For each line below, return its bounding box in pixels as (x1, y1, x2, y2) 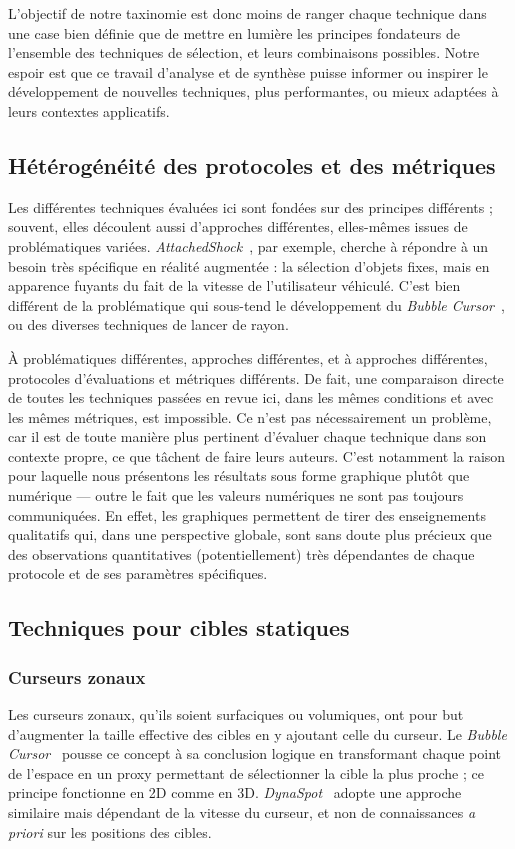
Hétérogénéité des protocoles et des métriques (8, 149, 496, 180)
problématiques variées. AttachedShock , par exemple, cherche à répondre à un (8, 235, 489, 256)
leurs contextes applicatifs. (8, 100, 170, 121)
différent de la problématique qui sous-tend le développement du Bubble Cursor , (8, 294, 505, 315)
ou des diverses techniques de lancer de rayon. (8, 314, 289, 335)
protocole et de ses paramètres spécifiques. (8, 563, 268, 584)
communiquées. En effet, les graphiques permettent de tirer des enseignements (8, 504, 486, 525)
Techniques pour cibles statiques (8, 612, 350, 643)
